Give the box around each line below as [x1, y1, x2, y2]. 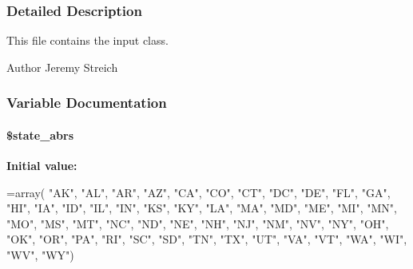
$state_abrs [6, 126, 74, 143]
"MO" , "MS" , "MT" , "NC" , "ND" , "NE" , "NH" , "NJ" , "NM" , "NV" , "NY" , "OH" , [6, 215, 389, 231]
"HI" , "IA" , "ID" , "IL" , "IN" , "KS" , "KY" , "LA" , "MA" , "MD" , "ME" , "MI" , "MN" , [6, 200, 397, 216]
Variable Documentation [6, 93, 167, 113]
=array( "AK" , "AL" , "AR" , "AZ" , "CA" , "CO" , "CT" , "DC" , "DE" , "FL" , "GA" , [6, 184, 391, 200]
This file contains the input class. [6, 32, 169, 49]
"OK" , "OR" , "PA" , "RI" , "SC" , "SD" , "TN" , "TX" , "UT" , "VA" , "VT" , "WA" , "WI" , [6, 231, 407, 247]
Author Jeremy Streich [6, 58, 118, 75]
